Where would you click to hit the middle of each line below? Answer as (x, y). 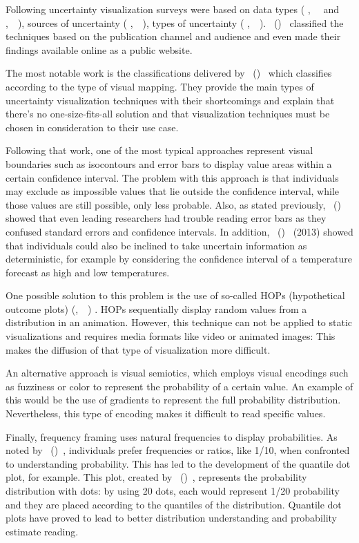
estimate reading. (42, 531)
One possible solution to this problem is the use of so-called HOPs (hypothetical (175, 295)
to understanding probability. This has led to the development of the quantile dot (178, 463)
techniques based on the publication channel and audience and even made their (173, 36)
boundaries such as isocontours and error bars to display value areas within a (169, 163)
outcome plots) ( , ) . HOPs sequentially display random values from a (156, 308)
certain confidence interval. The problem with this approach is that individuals (172, 177)
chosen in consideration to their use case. (92, 127)
